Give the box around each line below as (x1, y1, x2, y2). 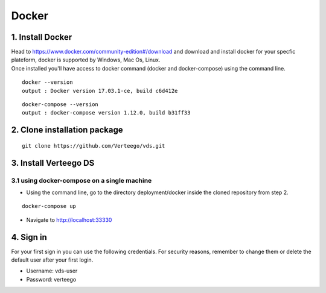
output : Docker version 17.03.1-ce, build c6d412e (22, 87, 178, 94)
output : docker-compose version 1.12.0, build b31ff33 (22, 109, 191, 116)
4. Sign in (11, 232, 48, 242)
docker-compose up (22, 203, 77, 210)
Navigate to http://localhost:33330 (26, 216, 112, 223)
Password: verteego (26, 276, 77, 283)
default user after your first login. (11, 256, 94, 263)
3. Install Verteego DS (11, 157, 95, 168)
